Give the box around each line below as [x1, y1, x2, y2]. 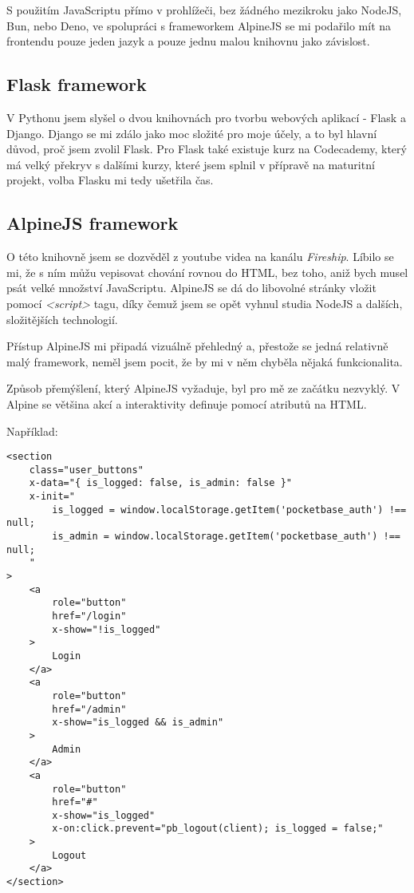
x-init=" [29, 491, 75, 503]
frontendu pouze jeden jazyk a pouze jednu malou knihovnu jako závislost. [6, 33, 370, 49]
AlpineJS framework [6, 211, 179, 235]
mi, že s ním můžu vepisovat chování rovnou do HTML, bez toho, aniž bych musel [6, 263, 408, 280]
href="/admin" [52, 703, 127, 715]
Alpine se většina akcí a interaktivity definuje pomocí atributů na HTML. [6, 395, 367, 412]
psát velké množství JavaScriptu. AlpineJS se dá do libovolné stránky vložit [6, 279, 377, 296]
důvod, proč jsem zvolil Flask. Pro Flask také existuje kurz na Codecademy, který [6, 140, 407, 157]
